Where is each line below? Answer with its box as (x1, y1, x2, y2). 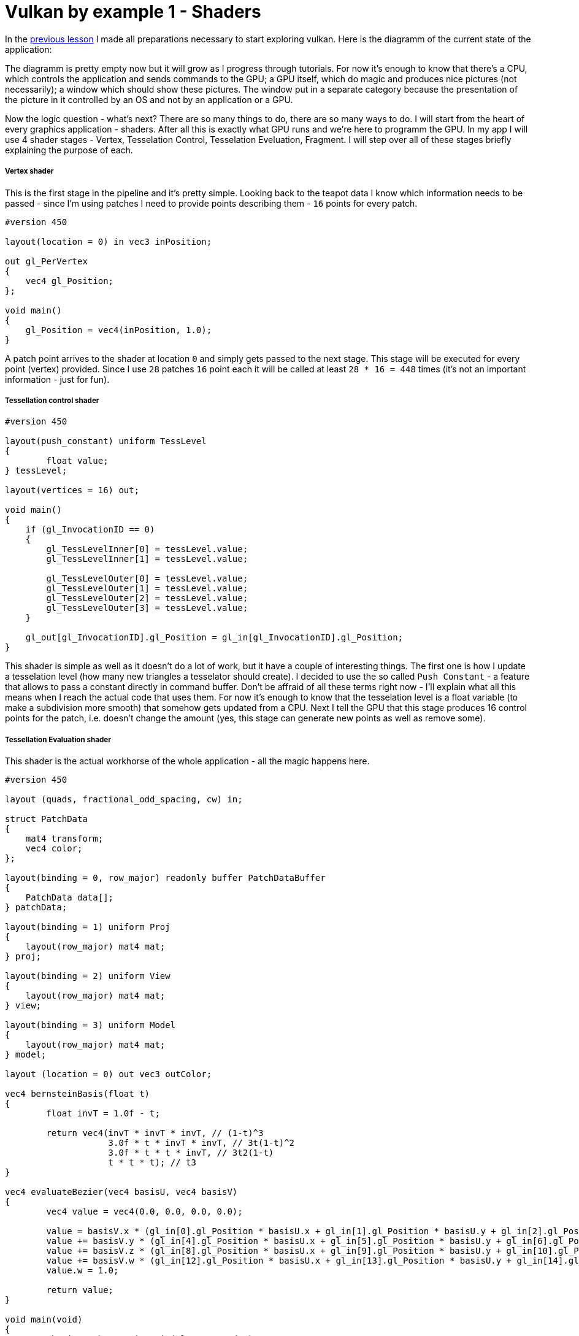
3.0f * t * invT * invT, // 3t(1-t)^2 (108, 1138, 295, 1148)
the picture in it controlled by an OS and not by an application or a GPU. (5, 94, 293, 105)
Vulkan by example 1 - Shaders (5, 1, 261, 22)
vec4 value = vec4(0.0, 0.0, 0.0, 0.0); (46, 1207, 243, 1217)
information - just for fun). (5, 374, 110, 385)
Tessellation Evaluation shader (5, 735, 111, 744)
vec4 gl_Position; (25, 275, 114, 286)
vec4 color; (25, 843, 83, 854)
